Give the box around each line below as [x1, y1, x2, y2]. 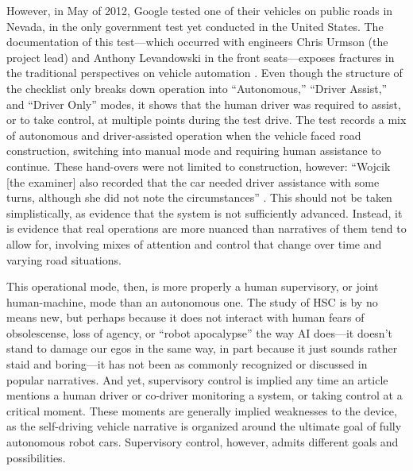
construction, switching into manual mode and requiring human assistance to [6, 142, 381, 159]
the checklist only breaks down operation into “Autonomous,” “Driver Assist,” [6, 79, 388, 96]
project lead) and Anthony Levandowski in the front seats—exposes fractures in [6, 48, 395, 65]
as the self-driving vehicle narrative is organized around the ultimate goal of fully [6, 418, 402, 434]
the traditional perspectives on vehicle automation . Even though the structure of [6, 64, 403, 81]
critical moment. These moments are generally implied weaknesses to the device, [6, 402, 397, 419]
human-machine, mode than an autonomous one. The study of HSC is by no [6, 293, 378, 310]
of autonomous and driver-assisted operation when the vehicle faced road [6, 126, 361, 143]
